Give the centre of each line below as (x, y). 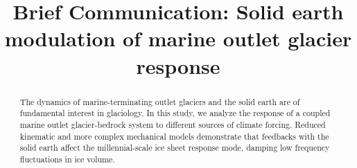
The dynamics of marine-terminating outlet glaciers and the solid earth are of (160, 101)
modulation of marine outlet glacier (178, 38)
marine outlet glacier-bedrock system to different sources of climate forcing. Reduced (173, 124)
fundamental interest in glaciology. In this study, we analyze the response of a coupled (175, 113)
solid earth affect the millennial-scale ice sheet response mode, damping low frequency (175, 148)
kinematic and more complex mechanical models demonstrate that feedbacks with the (174, 136)
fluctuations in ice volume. (67, 159)
